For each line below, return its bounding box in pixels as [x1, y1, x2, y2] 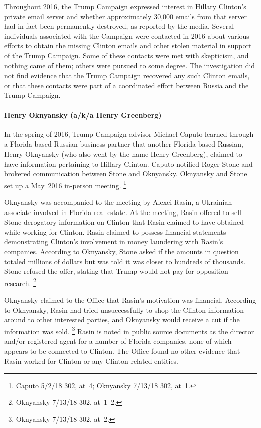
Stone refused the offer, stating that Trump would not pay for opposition [4, 266, 228, 276]
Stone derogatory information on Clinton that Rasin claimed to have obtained [4, 217, 244, 227]
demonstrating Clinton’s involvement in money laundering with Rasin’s [4, 236, 223, 247]
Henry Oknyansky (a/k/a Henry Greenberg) [4, 109, 162, 120]
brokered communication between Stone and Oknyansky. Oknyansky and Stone [4, 168, 247, 179]
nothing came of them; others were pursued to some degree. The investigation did [4, 60, 255, 70]
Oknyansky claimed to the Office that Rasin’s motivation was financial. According [4, 294, 256, 305]
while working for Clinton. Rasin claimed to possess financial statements [4, 226, 226, 237]
